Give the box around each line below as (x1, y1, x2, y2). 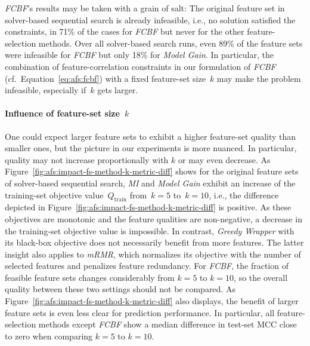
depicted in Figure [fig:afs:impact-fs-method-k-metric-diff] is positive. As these (5, 201, 292, 213)
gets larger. (97, 84, 138, 96)
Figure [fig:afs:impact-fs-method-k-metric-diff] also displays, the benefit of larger (5, 295, 299, 307)
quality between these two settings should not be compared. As (5, 283, 235, 295)
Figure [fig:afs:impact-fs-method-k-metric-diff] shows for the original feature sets (5, 165, 299, 177)
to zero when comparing (5, 329, 93, 342)
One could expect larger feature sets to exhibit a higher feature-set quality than (5, 130, 296, 142)
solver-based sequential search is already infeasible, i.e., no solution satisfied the (5, 13, 296, 26)
